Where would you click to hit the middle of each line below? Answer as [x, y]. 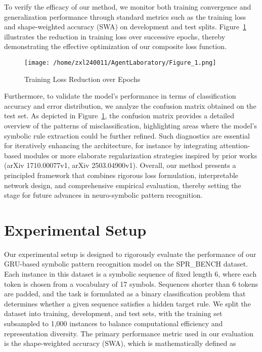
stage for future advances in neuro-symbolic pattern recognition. [103, 195]
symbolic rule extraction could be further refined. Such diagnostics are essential [127, 135]
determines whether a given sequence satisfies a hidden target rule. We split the [127, 303]
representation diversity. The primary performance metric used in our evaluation [129, 333]
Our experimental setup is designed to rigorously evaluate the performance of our [130, 254]
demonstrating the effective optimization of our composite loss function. [115, 46]
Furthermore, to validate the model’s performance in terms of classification [120, 96]
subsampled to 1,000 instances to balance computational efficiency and [114, 323]
